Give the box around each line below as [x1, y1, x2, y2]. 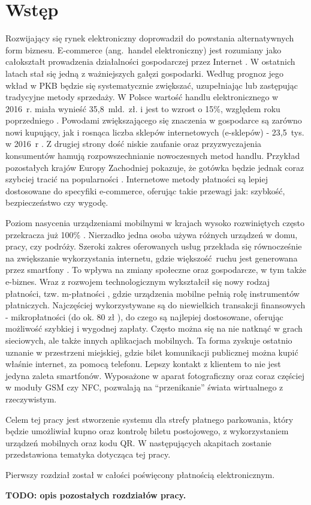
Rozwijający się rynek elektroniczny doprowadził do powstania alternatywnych [5, 32, 294, 44]
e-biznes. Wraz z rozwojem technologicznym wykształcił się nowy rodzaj [5, 275, 270, 287]
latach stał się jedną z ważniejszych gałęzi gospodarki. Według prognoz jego [5, 67, 284, 79]
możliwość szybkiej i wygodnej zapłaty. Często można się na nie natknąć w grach [5, 322, 303, 335]
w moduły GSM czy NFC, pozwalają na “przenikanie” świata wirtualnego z [5, 381, 283, 393]
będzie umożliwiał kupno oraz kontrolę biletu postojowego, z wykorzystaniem [5, 425, 289, 437]
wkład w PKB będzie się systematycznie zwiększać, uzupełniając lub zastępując [5, 79, 298, 91]
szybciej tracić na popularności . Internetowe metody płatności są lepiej [5, 173, 268, 185]
